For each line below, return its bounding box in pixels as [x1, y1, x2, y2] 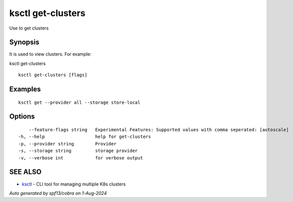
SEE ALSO [9, 168, 42, 176]
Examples [9, 85, 41, 94]
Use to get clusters [9, 25, 49, 31]
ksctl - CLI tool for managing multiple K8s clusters [22, 181, 126, 187]
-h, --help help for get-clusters [18, 134, 151, 140]
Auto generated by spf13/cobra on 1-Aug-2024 [9, 190, 107, 196]
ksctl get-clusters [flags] [18, 72, 88, 78]
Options [9, 112, 35, 121]
